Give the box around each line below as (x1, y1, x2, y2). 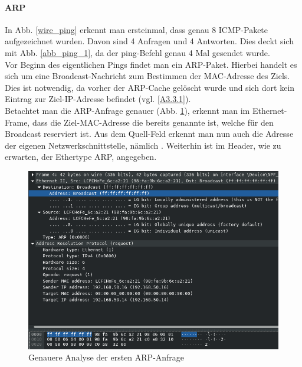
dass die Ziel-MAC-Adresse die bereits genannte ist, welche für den (32, 116, 274, 128)
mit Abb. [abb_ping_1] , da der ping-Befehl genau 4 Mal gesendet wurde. (5, 46, 270, 58)
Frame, (5, 116, 30, 128)
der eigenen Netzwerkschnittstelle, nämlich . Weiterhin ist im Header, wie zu (5, 139, 281, 151)
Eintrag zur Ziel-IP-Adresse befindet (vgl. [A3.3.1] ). (5, 93, 191, 105)
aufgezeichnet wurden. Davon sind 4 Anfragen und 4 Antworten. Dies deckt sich (5, 35, 294, 47)
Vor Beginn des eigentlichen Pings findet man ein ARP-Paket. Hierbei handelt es (5, 58, 297, 70)
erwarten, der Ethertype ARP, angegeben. (5, 150, 157, 163)
